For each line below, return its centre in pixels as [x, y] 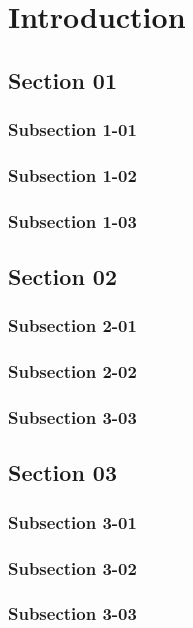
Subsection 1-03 [72, 220]
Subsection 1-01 [72, 129]
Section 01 [62, 79]
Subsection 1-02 [72, 174]
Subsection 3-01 [72, 521]
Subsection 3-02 [72, 567]
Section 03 [62, 472]
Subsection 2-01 [72, 325]
